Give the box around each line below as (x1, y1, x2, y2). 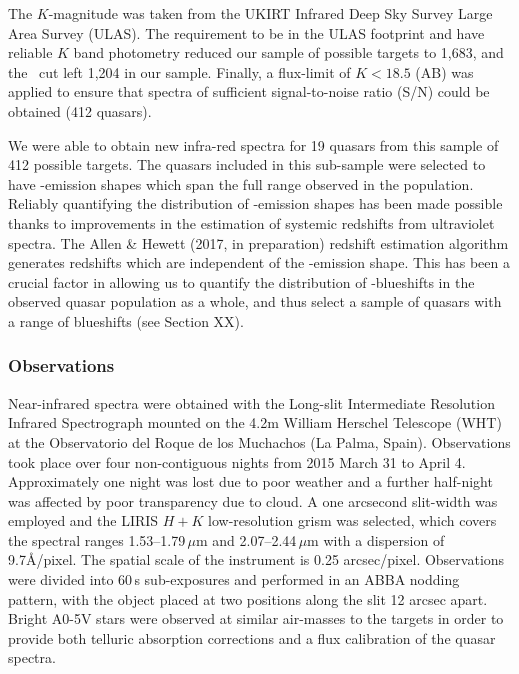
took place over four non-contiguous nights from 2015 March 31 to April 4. (8, 451, 466, 472)
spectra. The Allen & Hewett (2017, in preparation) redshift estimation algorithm (8, 232, 509, 253)
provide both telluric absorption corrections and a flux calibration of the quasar (8, 627, 496, 648)
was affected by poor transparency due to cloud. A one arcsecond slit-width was (8, 490, 498, 511)
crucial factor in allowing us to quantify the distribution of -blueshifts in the (8, 271, 475, 292)
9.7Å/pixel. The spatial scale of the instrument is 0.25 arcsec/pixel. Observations (8, 549, 505, 570)
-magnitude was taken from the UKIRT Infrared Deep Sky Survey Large (48, 3, 493, 23)
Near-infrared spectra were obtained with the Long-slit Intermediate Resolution (8, 392, 495, 413)
